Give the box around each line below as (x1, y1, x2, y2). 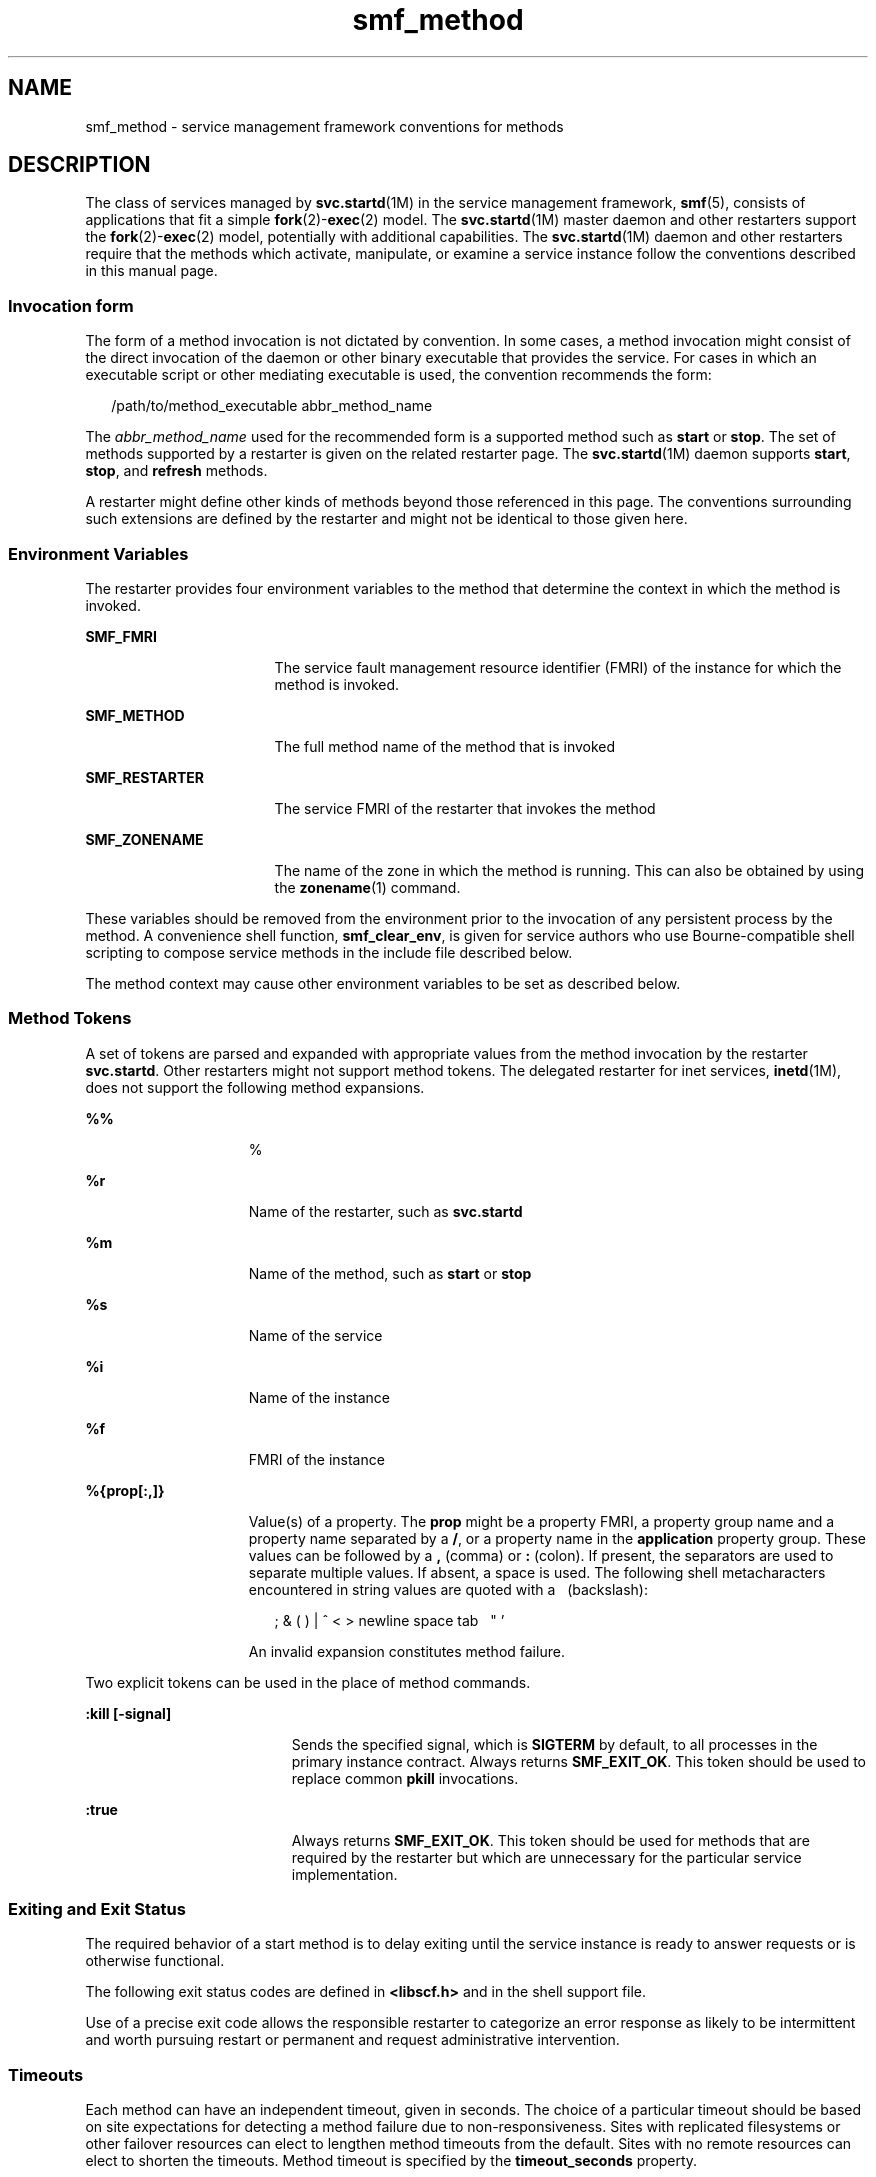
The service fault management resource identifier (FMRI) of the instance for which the (274, 658, 842, 676)
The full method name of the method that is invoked (274, 737, 616, 755)
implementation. (291, 1865, 398, 1883)
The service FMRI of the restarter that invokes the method (274, 799, 656, 817)
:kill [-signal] (85, 1704, 172, 1722)
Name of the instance (248, 1388, 391, 1406)
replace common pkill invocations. (291, 1769, 519, 1787)
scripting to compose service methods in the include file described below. (85, 943, 573, 961)
